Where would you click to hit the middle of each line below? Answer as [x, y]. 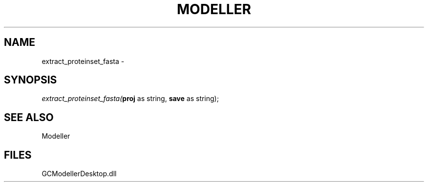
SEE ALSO [29, 117]
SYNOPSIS [31, 80]
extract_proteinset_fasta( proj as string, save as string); [130, 99]
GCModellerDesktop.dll [79, 174]
